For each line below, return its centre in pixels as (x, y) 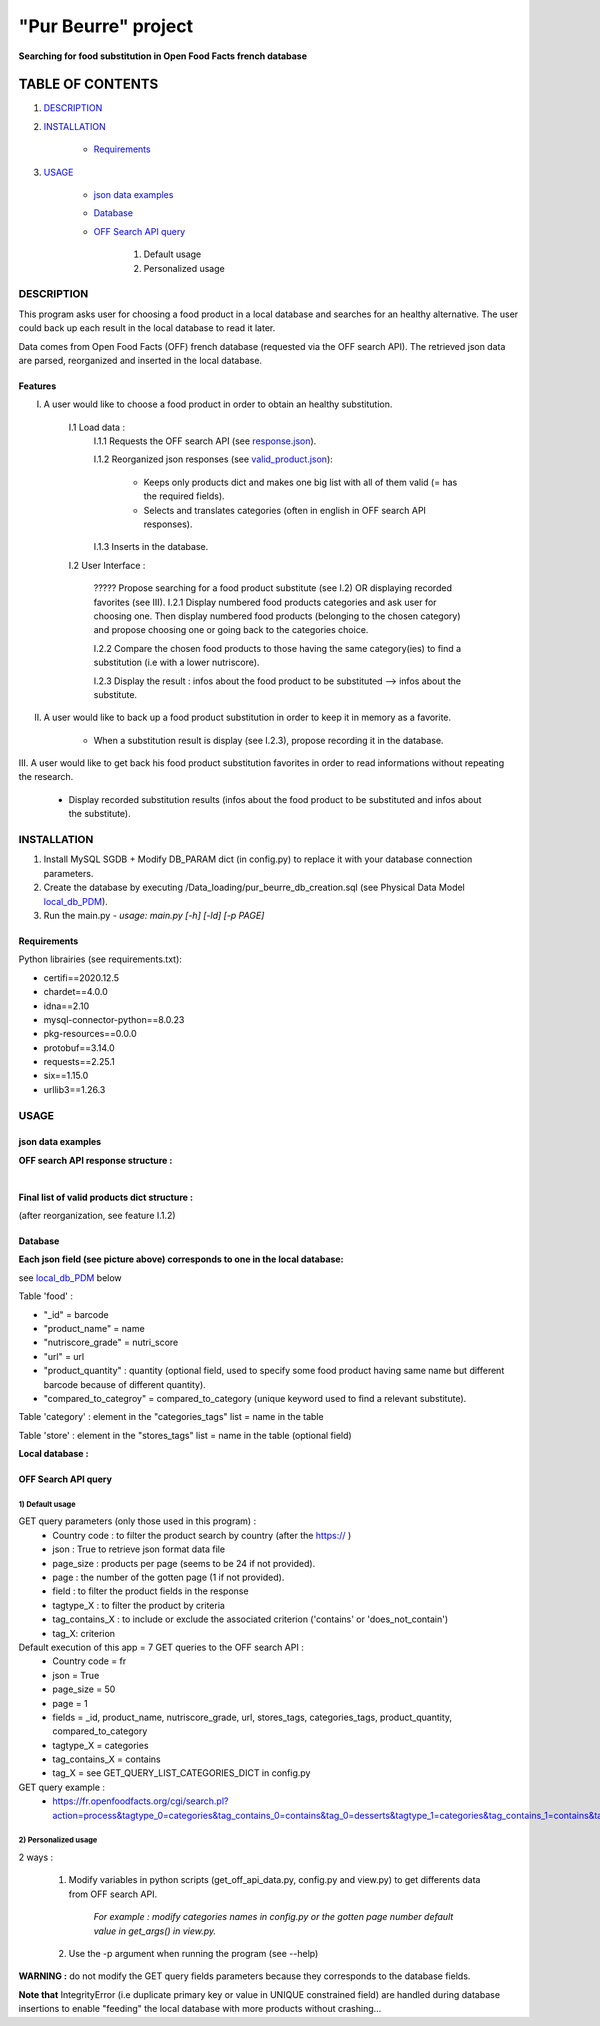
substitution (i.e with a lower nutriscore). (176, 662)
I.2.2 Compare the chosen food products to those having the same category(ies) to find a (277, 648)
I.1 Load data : (96, 427)
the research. (46, 777)
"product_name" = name (94, 1328)
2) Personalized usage (58, 1840)
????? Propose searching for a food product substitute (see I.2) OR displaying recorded (272, 588)
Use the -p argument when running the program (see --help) (193, 1953)
